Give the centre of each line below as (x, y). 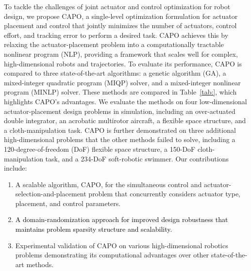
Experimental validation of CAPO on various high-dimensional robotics (122, 245)
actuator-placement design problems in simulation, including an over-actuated (120, 111)
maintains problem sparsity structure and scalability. (94, 229)
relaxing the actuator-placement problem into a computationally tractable (114, 44)
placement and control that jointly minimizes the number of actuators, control (120, 25)
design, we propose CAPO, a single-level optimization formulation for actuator (121, 16)
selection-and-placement (51, 194)
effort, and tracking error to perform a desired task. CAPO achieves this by (116, 35)
